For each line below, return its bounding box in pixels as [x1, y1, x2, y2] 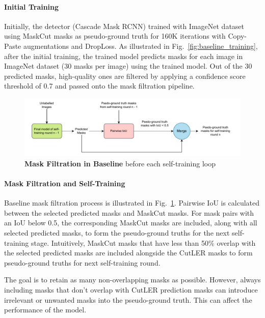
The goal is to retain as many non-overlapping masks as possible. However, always [4, 274, 261, 285]
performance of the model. [4, 304, 87, 315]
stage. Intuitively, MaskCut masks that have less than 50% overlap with [31, 237, 256, 248]
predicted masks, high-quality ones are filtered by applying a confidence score [4, 70, 246, 81]
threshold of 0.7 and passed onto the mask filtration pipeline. [4, 80, 195, 91]
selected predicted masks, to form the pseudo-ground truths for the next [4, 227, 230, 238]
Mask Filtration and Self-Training [4, 178, 125, 189]
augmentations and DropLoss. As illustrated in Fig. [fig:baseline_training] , [23, 40, 258, 51]
